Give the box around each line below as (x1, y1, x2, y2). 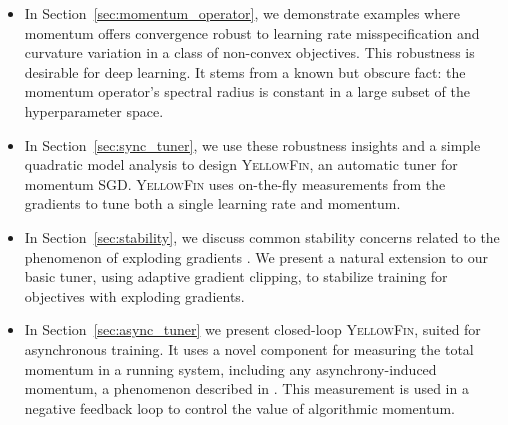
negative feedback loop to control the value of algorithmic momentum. (24, 397, 455, 418)
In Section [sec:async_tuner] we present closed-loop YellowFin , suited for (24, 319, 481, 340)
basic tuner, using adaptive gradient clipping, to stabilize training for (24, 266, 448, 287)
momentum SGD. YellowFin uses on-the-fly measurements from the (24, 173, 446, 194)
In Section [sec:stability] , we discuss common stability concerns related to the (24, 226, 500, 247)
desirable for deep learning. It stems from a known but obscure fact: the (24, 61, 466, 82)
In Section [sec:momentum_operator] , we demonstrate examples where (24, 3, 460, 23)
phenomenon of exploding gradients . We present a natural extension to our (24, 246, 489, 267)
